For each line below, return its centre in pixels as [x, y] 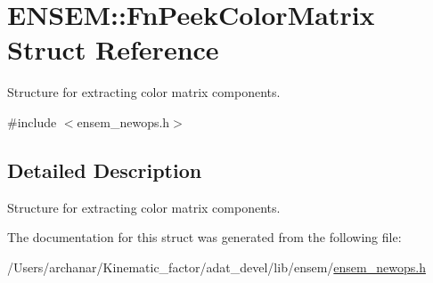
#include [32, 121]
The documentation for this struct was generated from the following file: [204, 237]
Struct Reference [113, 49]
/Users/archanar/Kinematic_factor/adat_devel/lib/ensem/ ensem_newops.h [216, 267]
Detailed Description [105, 170]
